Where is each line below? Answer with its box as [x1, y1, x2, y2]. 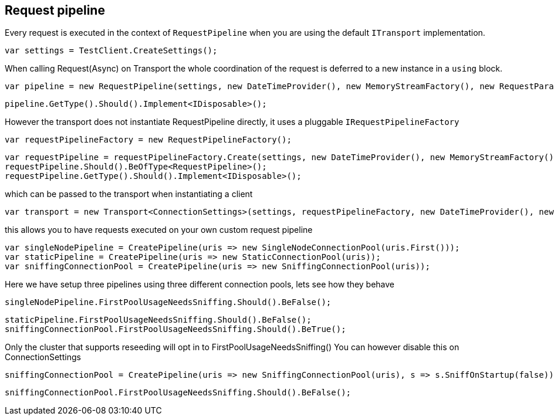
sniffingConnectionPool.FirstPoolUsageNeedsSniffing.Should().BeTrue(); [5, 324, 346, 334]
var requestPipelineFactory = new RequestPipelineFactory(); [5, 135, 292, 145]
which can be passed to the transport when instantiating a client [5, 189, 253, 199]
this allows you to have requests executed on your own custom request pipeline [5, 225, 313, 235]
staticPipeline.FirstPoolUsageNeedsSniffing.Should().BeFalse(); [5, 315, 312, 325]
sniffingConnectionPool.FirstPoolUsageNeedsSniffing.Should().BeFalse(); [5, 388, 352, 398]
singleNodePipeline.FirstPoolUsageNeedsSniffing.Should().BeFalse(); [5, 297, 332, 307]
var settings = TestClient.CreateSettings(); [5, 46, 218, 56]
